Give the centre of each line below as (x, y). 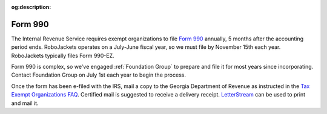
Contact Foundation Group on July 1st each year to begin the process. (98, 75)
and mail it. (25, 103)
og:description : (31, 7)
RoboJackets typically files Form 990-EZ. (63, 55)
